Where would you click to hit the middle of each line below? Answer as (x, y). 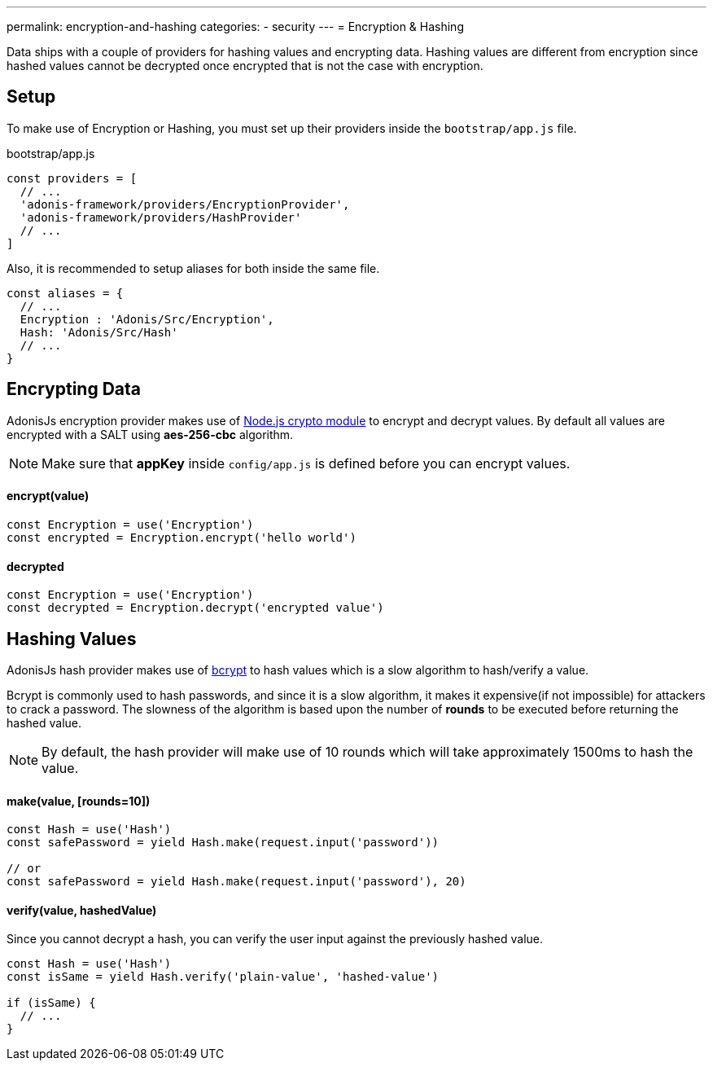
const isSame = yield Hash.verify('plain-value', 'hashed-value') (223, 977)
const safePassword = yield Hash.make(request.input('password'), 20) (236, 882)
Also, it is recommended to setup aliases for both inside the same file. (193, 268)
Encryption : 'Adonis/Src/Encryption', (147, 319)
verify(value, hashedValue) (82, 910)
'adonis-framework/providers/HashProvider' (161, 217)
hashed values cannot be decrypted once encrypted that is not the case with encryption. (245, 66)
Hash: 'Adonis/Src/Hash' (99, 332)
